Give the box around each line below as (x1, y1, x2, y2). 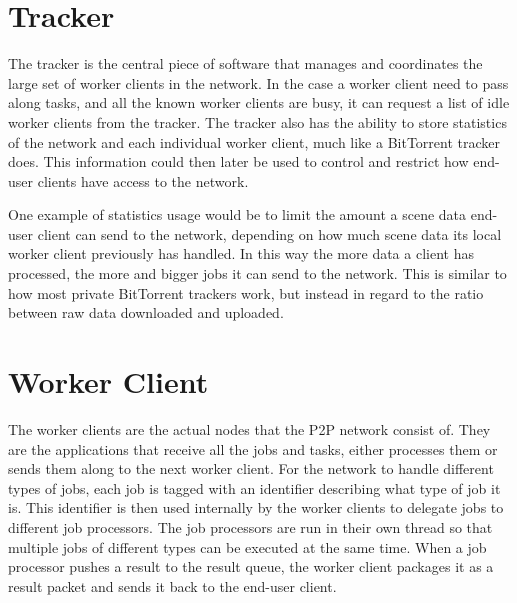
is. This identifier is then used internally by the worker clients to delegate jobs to (8, 497, 504, 518)
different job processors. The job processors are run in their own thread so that (8, 516, 493, 537)
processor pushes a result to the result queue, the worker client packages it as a (8, 556, 494, 577)
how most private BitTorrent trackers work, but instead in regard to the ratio (8, 282, 484, 303)
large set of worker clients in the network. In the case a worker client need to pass (8, 72, 509, 93)
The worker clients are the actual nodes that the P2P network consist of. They (8, 418, 491, 439)
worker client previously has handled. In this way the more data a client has (8, 243, 474, 264)
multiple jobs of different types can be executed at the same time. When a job (8, 536, 487, 557)
